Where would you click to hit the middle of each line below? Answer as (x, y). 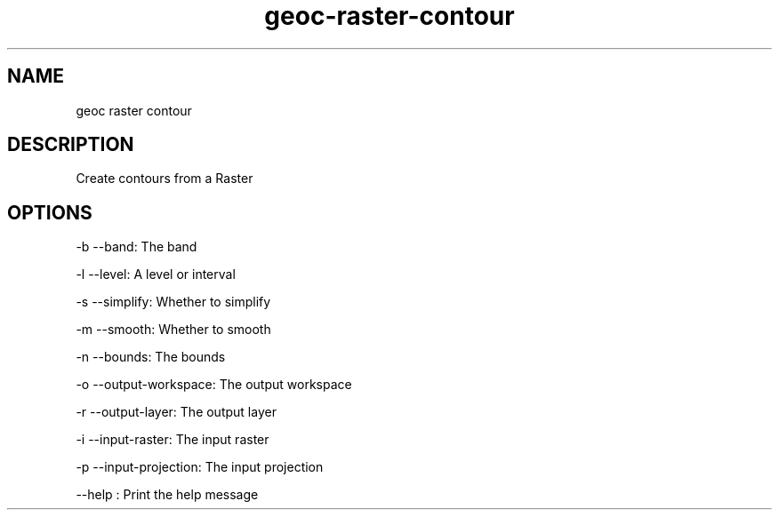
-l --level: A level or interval (156, 274)
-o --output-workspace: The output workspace (214, 385)
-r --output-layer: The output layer (176, 412)
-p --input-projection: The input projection (200, 467)
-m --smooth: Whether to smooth (173, 330)
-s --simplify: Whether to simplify (173, 302)
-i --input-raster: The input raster (173, 440)
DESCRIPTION (71, 145)
